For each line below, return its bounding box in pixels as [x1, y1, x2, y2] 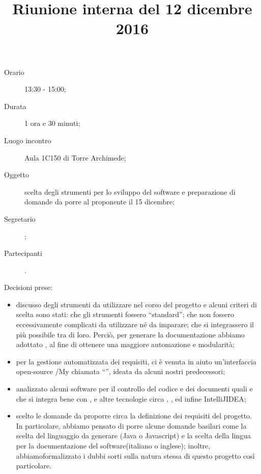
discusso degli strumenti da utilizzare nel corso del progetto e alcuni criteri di [16, 299, 257, 309]
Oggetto [4, 169, 29, 180]
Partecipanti [4, 248, 42, 258]
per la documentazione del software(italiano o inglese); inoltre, [16, 440, 211, 451]
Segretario [4, 213, 36, 224]
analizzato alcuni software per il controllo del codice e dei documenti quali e [16, 383, 253, 394]
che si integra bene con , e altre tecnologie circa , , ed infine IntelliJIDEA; [16, 393, 246, 404]
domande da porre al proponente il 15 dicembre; [24, 196, 175, 207]
